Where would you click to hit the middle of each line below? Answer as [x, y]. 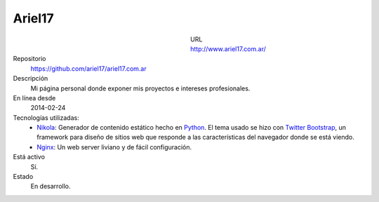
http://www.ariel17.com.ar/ [228, 48]
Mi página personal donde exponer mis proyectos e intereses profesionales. [140, 88]
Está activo [29, 157]
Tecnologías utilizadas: [46, 117]
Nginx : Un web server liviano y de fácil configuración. [114, 147]
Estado [23, 177]
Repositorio [29, 59]
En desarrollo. [51, 187]
